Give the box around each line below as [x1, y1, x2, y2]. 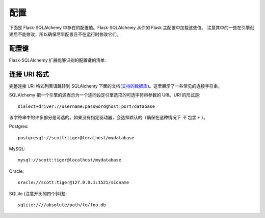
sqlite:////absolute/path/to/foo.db [18, 202, 106, 208]
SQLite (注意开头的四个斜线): [9, 190, 67, 196]
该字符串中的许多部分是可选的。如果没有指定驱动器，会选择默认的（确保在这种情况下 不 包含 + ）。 [9, 114, 208, 120]
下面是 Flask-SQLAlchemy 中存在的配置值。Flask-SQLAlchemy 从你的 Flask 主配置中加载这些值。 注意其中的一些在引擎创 [9, 25, 255, 31]
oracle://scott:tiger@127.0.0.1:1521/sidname [18, 180, 130, 186]
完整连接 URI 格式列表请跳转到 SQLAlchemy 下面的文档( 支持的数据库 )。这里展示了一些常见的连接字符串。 [9, 83, 223, 89]
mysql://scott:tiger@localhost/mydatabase [18, 157, 122, 163]
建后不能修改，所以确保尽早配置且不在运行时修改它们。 [9, 31, 121, 37]
